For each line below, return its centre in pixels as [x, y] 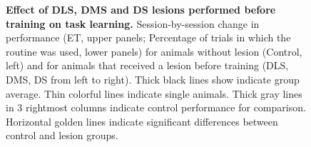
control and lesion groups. [62, 135]
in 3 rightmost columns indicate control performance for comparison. [156, 107]
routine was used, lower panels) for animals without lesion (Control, [154, 51]
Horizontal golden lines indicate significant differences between [142, 121]
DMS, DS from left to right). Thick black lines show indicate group [153, 79]
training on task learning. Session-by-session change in [133, 23]
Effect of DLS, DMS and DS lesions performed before [141, 9]
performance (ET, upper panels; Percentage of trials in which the [148, 37]
